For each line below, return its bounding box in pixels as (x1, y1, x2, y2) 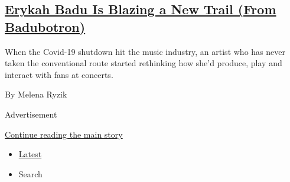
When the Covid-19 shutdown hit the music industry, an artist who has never (5, 45, 285, 57)
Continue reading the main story (5, 128, 123, 140)
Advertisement (5, 108, 57, 120)
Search (18, 167, 43, 180)
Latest (18, 148, 42, 160)
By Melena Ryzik (5, 88, 67, 100)
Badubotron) (5, 17, 86, 35)
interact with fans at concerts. (5, 68, 113, 80)
